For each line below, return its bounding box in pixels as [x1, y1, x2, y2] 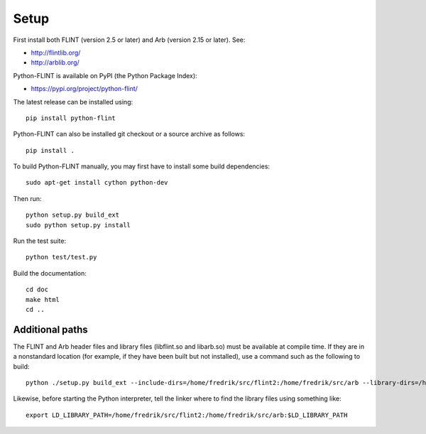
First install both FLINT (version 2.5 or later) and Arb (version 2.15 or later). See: [13, 36, 246, 44]
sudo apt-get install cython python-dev [26, 178, 168, 187]
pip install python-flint [26, 114, 116, 122]
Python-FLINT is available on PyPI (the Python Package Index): [13, 71, 198, 80]
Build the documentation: [13, 268, 87, 277]
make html [26, 295, 60, 303]
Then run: [13, 194, 42, 202]
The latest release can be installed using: [13, 97, 133, 106]
